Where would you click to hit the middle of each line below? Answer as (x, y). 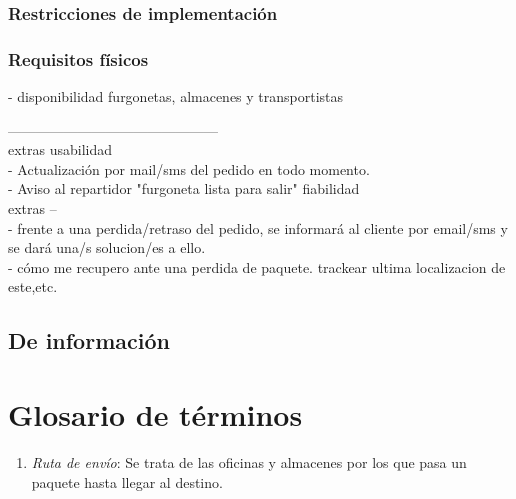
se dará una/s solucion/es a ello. (107, 247)
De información (89, 340)
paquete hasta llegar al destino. (127, 481)
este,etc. (33, 286)
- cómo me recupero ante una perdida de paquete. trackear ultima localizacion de (257, 266)
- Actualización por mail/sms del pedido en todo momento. (189, 168)
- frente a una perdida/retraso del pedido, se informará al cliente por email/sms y (258, 227)
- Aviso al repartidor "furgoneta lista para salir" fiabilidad (184, 188)
